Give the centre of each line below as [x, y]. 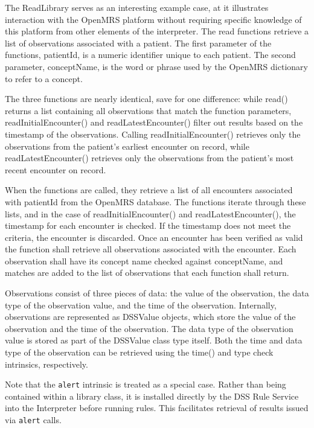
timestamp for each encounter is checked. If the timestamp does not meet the [148, 225]
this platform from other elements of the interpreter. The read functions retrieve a [157, 31]
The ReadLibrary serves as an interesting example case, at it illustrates [137, 7]
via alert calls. [33, 420]
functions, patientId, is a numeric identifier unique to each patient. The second [150, 55]
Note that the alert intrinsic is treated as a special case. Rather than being [146, 384]
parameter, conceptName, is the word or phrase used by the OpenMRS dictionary [156, 66]
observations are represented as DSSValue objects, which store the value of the [150, 317]
